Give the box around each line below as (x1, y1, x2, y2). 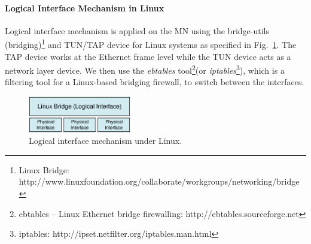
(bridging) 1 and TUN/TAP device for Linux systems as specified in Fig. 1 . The (5, 37, 297, 51)
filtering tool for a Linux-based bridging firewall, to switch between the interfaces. (5, 76, 304, 88)
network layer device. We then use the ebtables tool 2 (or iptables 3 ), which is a (5, 62, 285, 76)
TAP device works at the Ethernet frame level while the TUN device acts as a (5, 50, 291, 62)
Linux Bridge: (19, 163, 69, 176)
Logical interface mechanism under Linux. (29, 134, 182, 147)
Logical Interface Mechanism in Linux (5, 1, 164, 14)
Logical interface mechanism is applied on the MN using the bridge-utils (5, 24, 269, 37)
